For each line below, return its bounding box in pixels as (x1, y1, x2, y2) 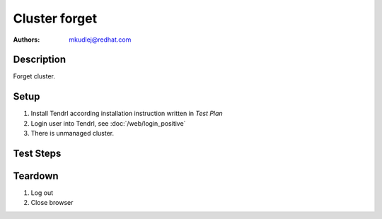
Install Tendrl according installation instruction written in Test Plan (30, 109, 223, 118)
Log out (30, 189, 54, 197)
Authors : (13, 35, 40, 44)
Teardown (13, 170, 59, 182)
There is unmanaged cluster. (30, 129, 115, 138)
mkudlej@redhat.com (69, 35, 132, 44)
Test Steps (13, 147, 62, 159)
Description (13, 54, 66, 66)
